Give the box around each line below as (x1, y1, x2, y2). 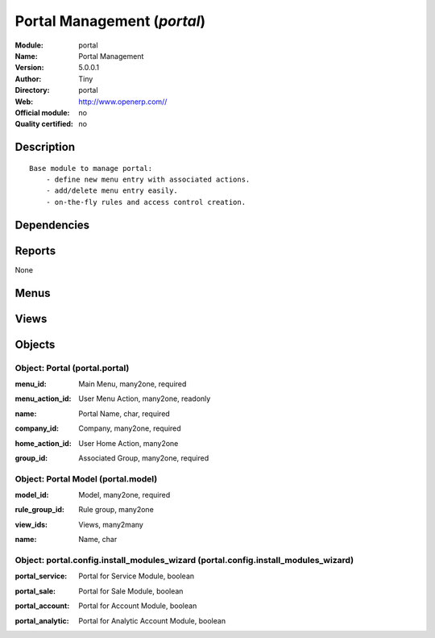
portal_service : (14, 571, 68, 581)
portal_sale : (14, 586, 56, 596)
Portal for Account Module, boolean (78, 601, 197, 611)
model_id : (14, 490, 49, 500)
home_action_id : (14, 438, 72, 448)
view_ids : (14, 519, 48, 529)
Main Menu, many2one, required (78, 379, 187, 389)
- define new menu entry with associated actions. (45, 175, 251, 185)
